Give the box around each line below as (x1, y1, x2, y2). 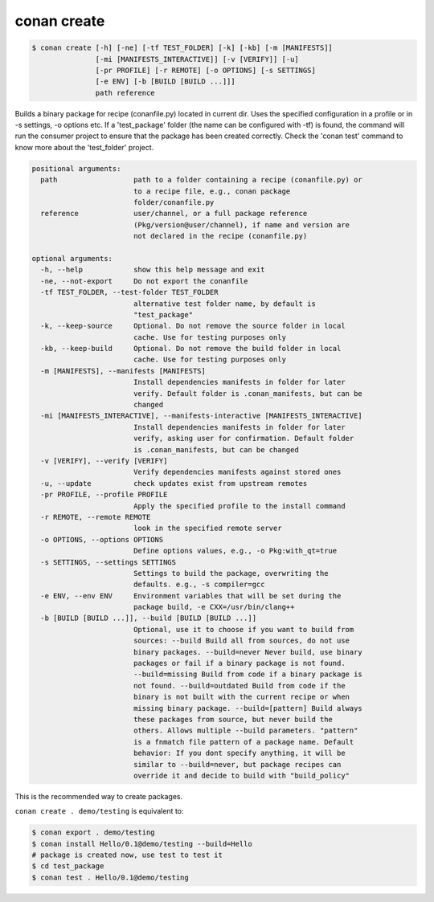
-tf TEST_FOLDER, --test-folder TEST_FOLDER (40, 288, 219, 297)
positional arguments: (31, 164, 121, 173)
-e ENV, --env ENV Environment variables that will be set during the (40, 591, 342, 600)
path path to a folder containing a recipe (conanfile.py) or (40, 175, 363, 185)
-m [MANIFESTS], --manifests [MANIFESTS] (40, 366, 207, 375)
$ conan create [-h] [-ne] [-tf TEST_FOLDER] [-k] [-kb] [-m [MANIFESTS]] (31, 43, 334, 52)
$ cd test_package (31, 862, 104, 871)
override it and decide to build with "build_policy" (133, 771, 350, 780)
